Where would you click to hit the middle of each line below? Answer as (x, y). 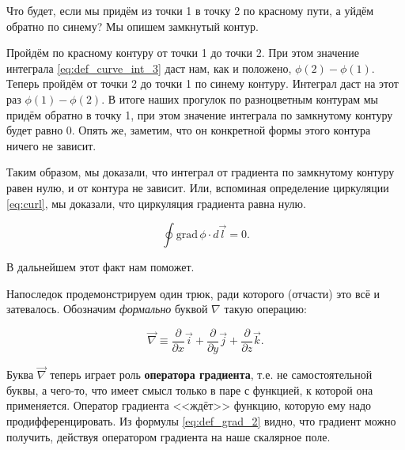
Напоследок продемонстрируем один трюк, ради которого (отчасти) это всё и (193, 293)
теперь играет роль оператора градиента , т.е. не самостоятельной (211, 374)
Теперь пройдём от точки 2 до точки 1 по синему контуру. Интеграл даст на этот (202, 83)
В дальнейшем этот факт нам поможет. (100, 267)
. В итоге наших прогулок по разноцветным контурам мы (240, 98)
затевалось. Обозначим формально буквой (107, 309)
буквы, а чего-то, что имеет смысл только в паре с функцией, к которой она (190, 389)
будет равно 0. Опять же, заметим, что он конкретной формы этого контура (189, 130)
